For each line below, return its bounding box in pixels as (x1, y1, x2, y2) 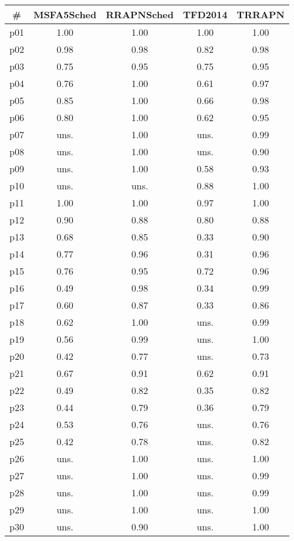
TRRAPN (236, 8, 285, 21)
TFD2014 (183, 8, 228, 21)
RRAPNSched (106, 8, 174, 21)
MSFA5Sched (33, 8, 97, 21)
